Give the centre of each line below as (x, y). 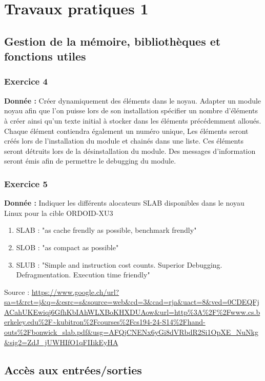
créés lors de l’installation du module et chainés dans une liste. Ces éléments (124, 141)
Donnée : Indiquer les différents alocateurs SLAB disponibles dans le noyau (124, 203)
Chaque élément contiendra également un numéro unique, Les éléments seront (126, 131)
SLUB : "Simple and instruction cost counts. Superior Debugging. (119, 264)
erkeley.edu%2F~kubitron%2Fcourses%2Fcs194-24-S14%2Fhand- (105, 322)
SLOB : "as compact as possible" (67, 247)
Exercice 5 (26, 183)
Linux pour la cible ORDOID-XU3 (59, 213)
